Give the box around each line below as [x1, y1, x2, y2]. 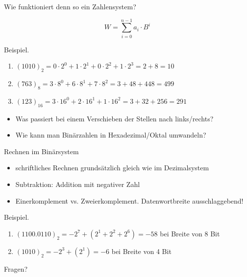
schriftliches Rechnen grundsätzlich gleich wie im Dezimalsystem [15, 162, 209, 173]
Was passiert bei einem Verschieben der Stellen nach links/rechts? [15, 113, 214, 123]
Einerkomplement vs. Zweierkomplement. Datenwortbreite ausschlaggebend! [15, 195, 244, 206]
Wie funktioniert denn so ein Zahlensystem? [4, 1, 136, 11]
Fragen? [4, 263, 28, 274]
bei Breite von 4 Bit [111, 246, 172, 256]
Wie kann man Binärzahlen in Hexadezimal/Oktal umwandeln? [15, 130, 206, 140]
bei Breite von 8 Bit [160, 228, 220, 238]
